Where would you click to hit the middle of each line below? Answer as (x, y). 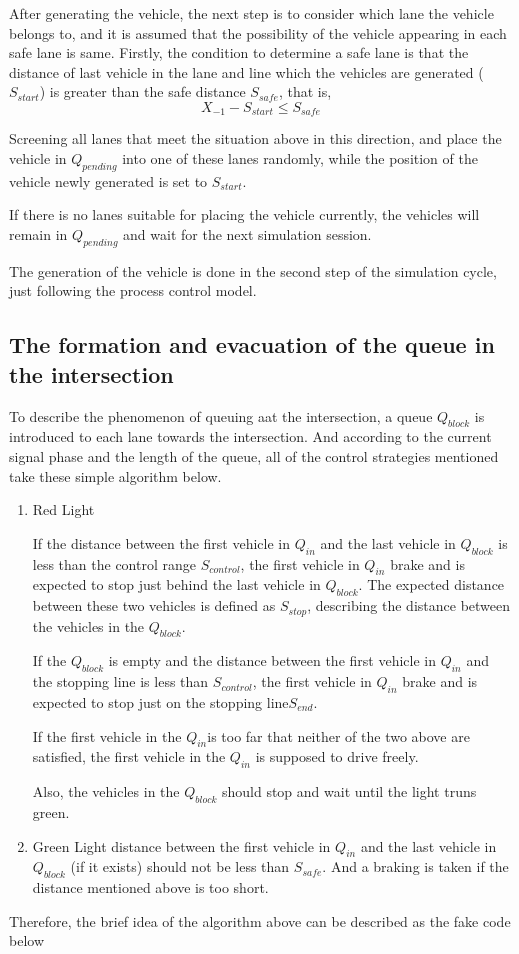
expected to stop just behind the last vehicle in (176, 584)
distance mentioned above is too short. (150, 887)
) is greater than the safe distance (142, 91)
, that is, (305, 91)
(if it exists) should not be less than (180, 866)
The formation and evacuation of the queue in (252, 344)
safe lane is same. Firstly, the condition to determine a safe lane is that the (239, 52)
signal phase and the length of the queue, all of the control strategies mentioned (254, 455)
